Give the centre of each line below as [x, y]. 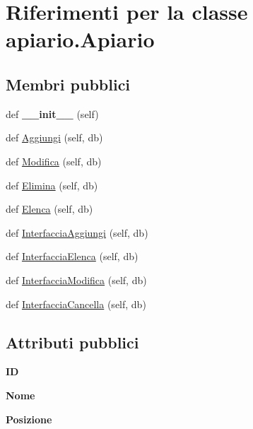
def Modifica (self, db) [54, 161]
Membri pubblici [68, 84]
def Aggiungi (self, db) [54, 137]
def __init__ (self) [52, 113]
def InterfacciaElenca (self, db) [72, 256]
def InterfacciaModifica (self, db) [76, 280]
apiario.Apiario [80, 39]
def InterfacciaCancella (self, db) [76, 304]
